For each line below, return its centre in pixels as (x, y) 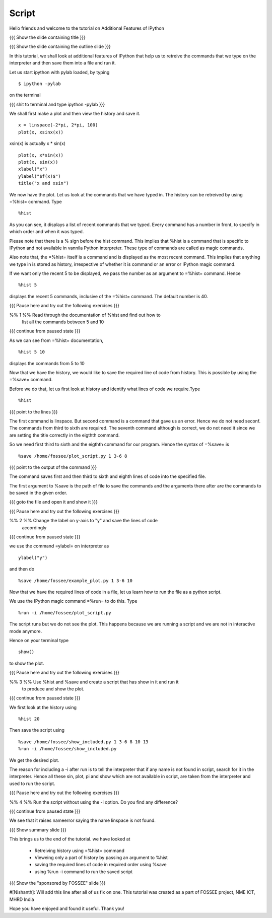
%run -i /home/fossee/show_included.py (67, 749)
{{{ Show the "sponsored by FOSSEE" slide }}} (57, 883)
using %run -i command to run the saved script (84, 872)
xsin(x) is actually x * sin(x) (37, 144)
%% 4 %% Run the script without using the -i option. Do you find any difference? (94, 802)
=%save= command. (31, 380)
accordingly (34, 527)
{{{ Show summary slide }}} (38, 830)
